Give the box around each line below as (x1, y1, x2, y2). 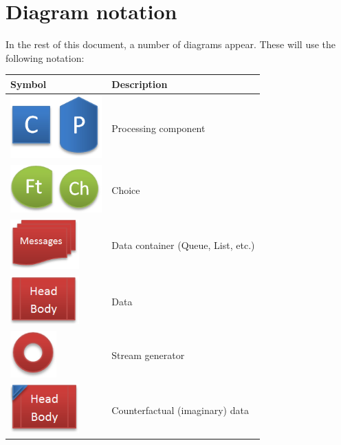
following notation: (5, 50, 85, 65)
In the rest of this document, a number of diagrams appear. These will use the (5, 37, 336, 52)
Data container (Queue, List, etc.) (111, 238, 255, 252)
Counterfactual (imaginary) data (111, 402, 249, 417)
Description (111, 76, 168, 91)
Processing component (111, 120, 206, 135)
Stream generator (111, 348, 185, 362)
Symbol (10, 76, 47, 91)
